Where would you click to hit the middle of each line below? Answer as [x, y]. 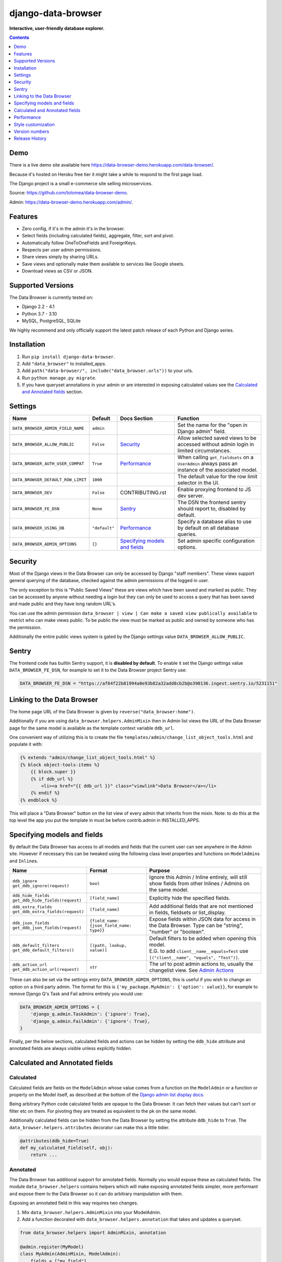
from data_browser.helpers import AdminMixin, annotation [93, 1232]
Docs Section [136, 418]
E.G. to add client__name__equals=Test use [199, 951]
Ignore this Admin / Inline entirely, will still [198, 877]
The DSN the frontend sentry [212, 502]
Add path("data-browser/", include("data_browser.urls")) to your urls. [108, 371]
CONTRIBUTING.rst [143, 493]
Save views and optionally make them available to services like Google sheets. [103, 264]
